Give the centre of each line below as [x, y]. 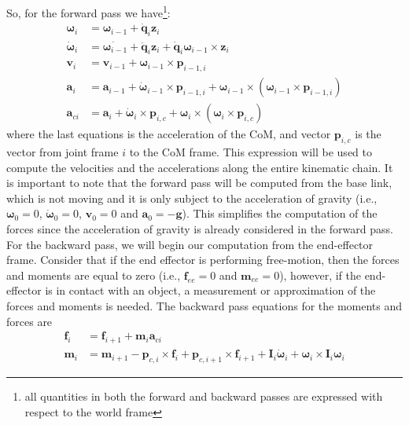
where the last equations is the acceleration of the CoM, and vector [169, 134]
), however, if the [320, 275]
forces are [29, 321]
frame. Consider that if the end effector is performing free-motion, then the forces [203, 260]
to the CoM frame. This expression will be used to [251, 152]
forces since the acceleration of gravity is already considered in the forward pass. [200, 229]
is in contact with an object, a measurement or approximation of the [210, 290]
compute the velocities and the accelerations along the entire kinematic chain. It [200, 167]
